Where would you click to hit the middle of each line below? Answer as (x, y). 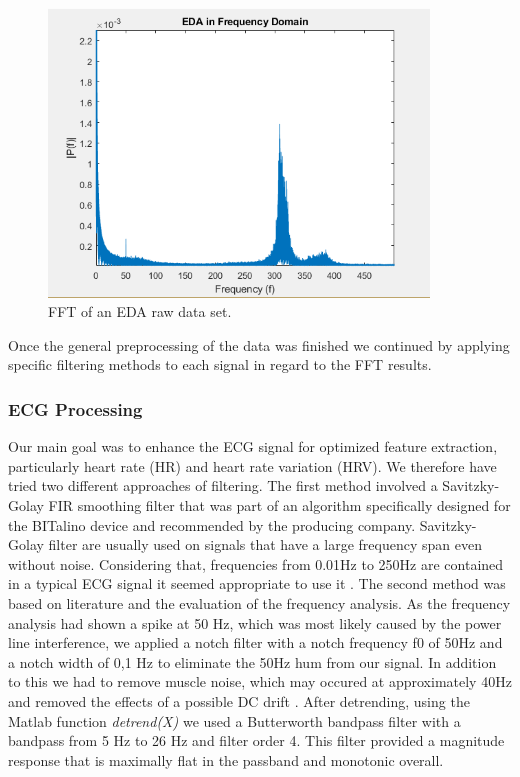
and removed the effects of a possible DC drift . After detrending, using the (239, 700)
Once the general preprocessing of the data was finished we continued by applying (259, 344)
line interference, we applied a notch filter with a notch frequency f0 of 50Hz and (255, 642)
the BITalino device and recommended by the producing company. (212, 524)
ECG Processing (75, 408)
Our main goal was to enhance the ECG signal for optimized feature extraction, (253, 446)
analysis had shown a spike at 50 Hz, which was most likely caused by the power (255, 622)
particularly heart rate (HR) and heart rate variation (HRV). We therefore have (252, 465)
